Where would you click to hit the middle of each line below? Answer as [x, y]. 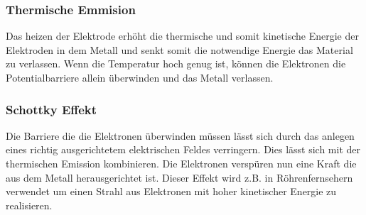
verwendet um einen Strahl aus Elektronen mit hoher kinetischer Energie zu [171, 191]
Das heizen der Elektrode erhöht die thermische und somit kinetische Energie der [182, 36]
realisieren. [29, 205]
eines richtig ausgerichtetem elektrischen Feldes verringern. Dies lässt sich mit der [183, 149]
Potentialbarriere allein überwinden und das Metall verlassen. [140, 77]
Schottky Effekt [52, 109]
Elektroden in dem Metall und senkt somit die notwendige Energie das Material [179, 49]
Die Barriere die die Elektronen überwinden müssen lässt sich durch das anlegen [180, 135]
